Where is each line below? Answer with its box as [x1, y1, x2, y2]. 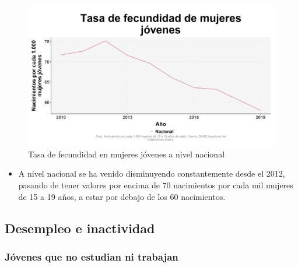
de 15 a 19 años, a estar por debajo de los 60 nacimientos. [18, 190, 226, 202]
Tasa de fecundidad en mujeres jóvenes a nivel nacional [28, 147, 225, 160]
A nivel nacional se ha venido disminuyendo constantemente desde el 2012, [18, 167, 285, 180]
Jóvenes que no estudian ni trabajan [5, 249, 178, 264]
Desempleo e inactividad [5, 219, 155, 237]
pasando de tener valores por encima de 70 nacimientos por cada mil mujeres [18, 179, 293, 191]
